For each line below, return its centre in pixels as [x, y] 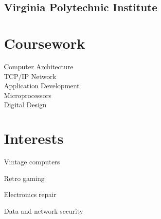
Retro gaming [24, 178]
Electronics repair [30, 194]
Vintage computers [32, 161]
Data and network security [44, 210]
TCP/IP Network [30, 76]
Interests [34, 138]
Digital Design [25, 105]
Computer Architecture [39, 66]
